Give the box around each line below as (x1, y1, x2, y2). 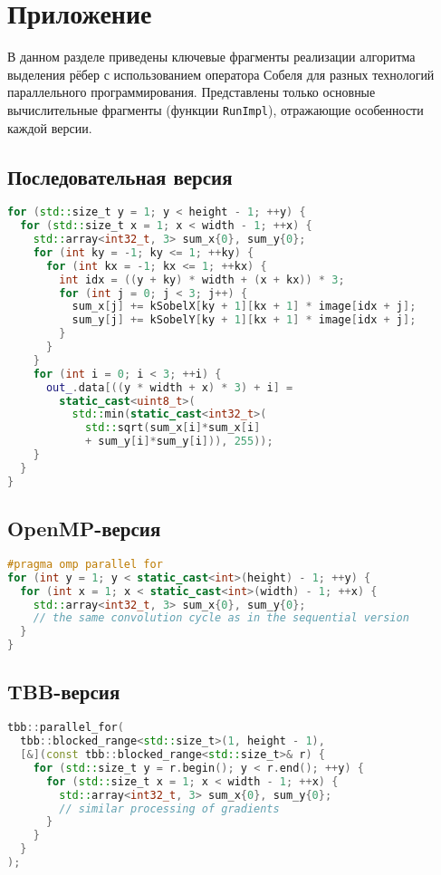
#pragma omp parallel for (7, 557, 163, 571)
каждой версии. (7, 118, 92, 137)
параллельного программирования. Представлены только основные (7, 82, 376, 101)
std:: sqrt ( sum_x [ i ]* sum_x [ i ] (84, 421, 261, 435)
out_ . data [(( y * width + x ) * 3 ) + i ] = (45, 380, 293, 394)
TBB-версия (7, 678, 120, 706)
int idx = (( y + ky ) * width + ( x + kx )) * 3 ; (59, 273, 345, 286)
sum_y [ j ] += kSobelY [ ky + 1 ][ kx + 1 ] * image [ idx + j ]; (72, 313, 417, 327)
